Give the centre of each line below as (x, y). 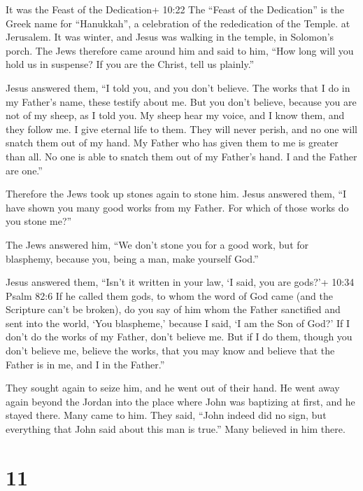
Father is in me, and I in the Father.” (85, 364)
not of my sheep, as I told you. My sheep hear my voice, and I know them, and (175, 115)
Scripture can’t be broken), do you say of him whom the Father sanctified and (173, 309)
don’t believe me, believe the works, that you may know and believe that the (170, 351)
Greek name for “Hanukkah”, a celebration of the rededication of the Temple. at (178, 23)
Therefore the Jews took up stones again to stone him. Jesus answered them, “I (176, 194)
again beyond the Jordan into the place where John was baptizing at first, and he (180, 401)
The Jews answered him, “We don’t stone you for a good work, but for (157, 244)
